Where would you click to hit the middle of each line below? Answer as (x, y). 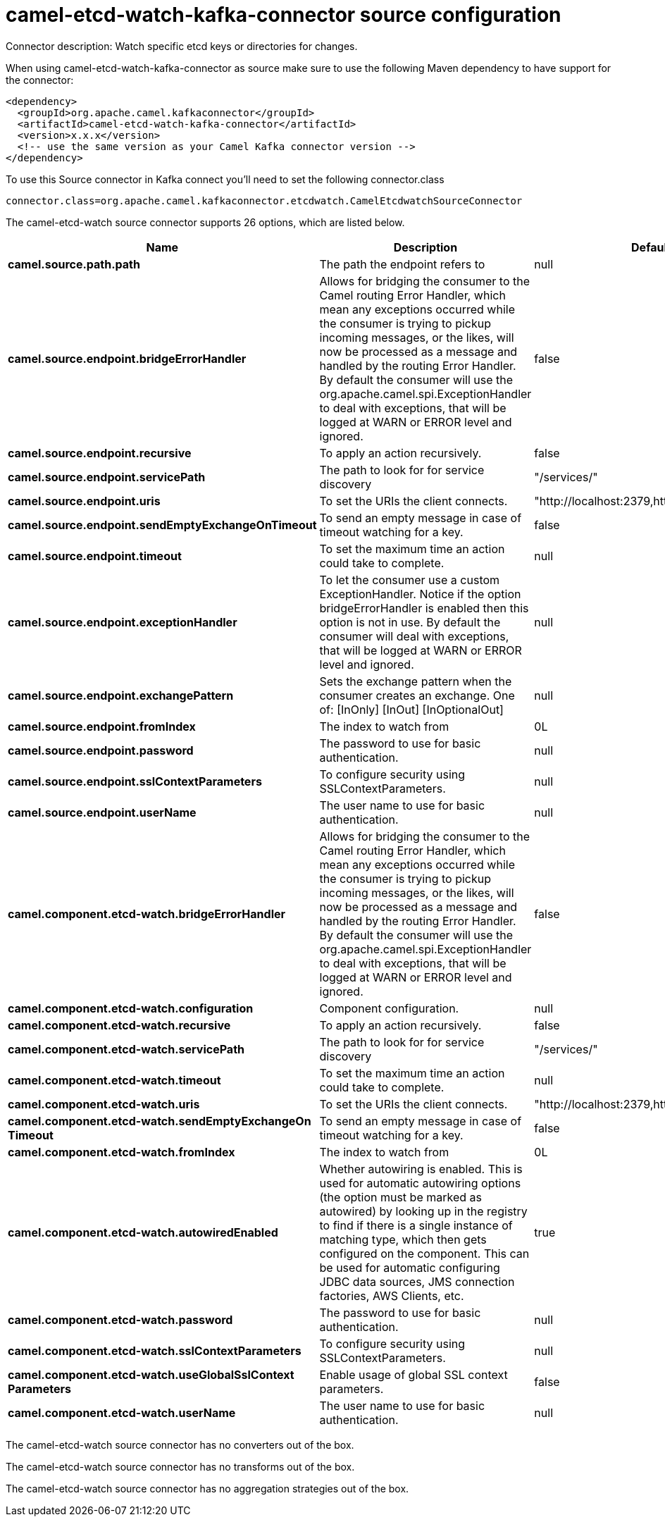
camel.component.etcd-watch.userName (122, 1412)
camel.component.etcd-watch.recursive (119, 1025)
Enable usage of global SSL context (414, 1374)
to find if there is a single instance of (416, 1225)
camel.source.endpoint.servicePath (107, 477)
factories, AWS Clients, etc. (392, 1295)
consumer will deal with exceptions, (414, 636)
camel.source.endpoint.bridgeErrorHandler (127, 358)
